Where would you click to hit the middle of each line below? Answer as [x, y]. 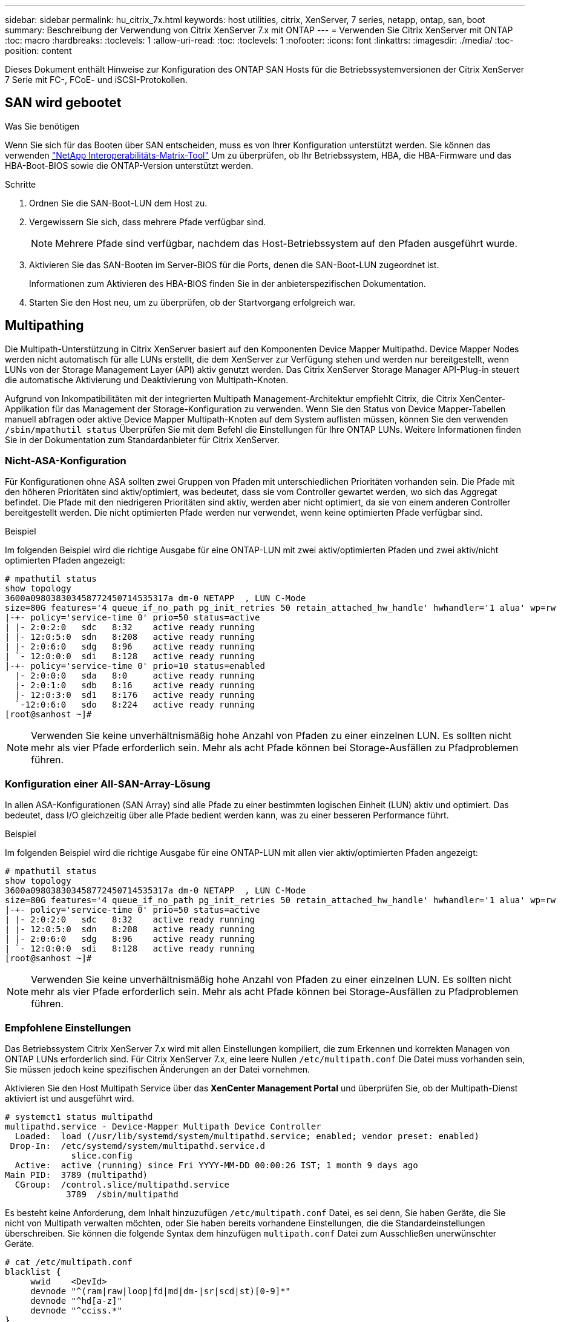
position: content [38, 51]
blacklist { [33, 1271]
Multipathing [44, 326]
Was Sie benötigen [42, 126]
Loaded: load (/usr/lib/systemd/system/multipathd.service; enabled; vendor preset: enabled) [247, 1136]
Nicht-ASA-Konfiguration [66, 461]
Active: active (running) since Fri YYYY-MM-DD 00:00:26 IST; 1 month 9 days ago [216, 1165]
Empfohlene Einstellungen [68, 1028]
